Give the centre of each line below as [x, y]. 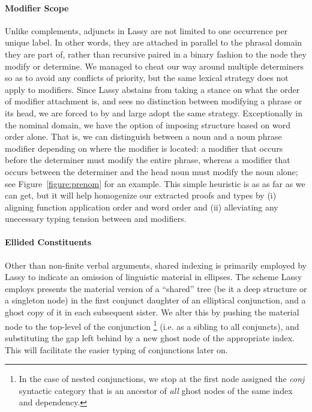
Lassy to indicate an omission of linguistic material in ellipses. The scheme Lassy [154, 277]
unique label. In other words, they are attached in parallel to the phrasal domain [154, 42]
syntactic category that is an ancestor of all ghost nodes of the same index [156, 390]
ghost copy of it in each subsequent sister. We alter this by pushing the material [152, 312]
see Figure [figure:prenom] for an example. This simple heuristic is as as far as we [155, 183]
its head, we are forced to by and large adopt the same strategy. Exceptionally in [154, 112]
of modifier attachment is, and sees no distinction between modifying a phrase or [154, 101]
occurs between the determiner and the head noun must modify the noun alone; [151, 171]
